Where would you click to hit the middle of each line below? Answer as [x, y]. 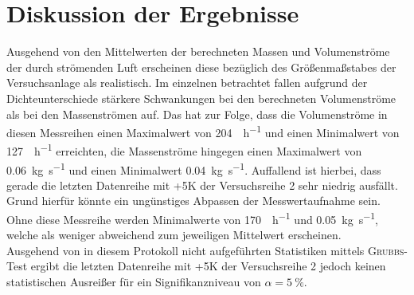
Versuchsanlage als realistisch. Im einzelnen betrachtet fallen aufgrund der [187, 83]
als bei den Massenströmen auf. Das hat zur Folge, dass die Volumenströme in [197, 114]
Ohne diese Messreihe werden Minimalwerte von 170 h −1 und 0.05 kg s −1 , [192, 218]
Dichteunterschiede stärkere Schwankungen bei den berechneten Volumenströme [201, 98]
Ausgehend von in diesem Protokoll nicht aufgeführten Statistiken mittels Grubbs [205, 250]
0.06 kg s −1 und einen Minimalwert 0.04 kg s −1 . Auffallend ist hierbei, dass [194, 168]
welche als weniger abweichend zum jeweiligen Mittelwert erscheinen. [174, 235]
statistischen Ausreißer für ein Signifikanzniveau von [134, 282]
